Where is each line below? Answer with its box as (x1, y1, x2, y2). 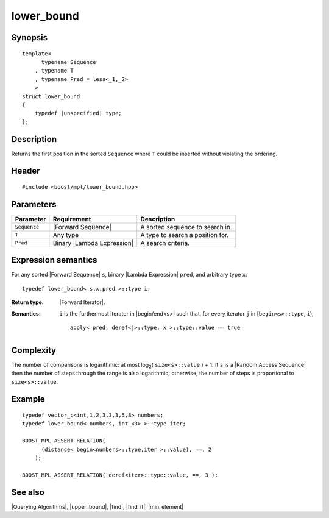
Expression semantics (11, 255, 97, 265)
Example (11, 394, 45, 405)
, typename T (34, 67, 74, 74)
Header (11, 166, 40, 176)
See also (11, 487, 45, 497)
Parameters (11, 199, 57, 210)
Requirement (52, 215, 91, 223)
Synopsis (11, 32, 48, 43)
